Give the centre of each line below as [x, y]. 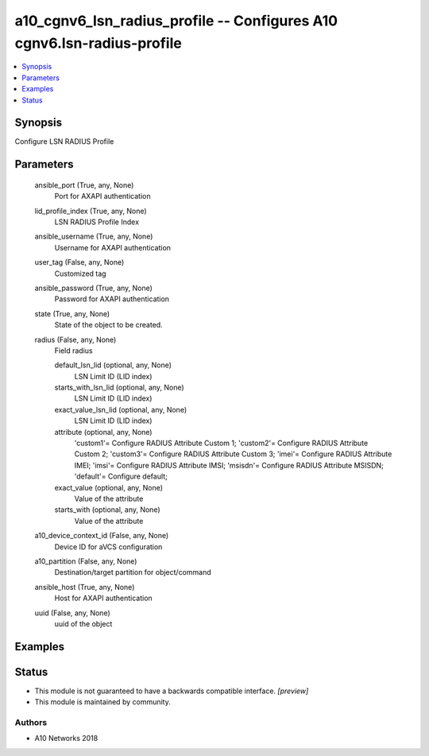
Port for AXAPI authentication [102, 196]
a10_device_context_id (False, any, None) [102, 536]
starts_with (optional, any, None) [107, 510]
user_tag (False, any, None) [79, 262]
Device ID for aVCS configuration [108, 547]
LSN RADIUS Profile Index [97, 222]
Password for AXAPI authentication [112, 299]
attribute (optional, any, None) [103, 432]
